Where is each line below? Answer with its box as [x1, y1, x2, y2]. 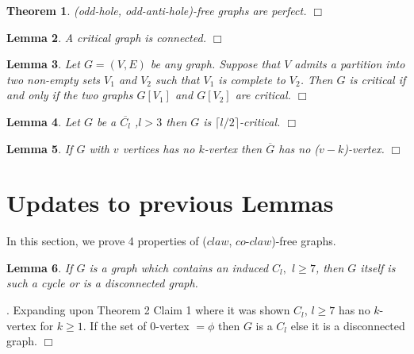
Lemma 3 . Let [6, 56, 80, 72]
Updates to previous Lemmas [6, 187, 334, 219]
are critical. [235, 87, 291, 103]
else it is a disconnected [290, 317, 405, 333]
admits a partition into [294, 56, 405, 72]
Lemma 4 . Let [6, 113, 80, 129]
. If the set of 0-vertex [82, 317, 190, 333]
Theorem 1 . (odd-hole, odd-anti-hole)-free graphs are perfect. [6, 2, 307, 18]
